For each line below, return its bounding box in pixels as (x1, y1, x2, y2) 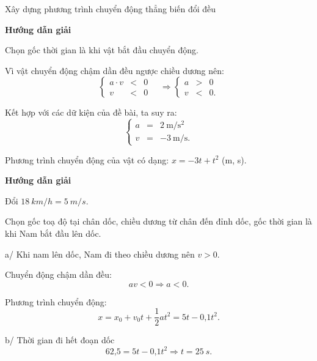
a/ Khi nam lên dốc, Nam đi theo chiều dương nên (5, 247, 195, 260)
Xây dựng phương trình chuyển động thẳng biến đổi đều (5, 2, 216, 15)
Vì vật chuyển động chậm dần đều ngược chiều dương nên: (5, 64, 224, 76)
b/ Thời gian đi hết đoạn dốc (5, 333, 115, 346)
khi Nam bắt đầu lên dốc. (5, 227, 101, 239)
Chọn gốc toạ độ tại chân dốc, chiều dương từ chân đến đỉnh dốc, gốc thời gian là (5, 215, 312, 228)
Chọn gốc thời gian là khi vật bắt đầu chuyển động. (5, 43, 199, 56)
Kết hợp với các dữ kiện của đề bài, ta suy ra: (5, 106, 177, 119)
